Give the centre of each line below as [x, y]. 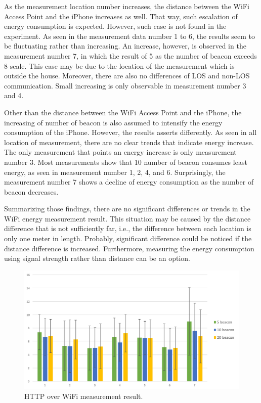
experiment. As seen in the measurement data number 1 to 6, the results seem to [129, 36]
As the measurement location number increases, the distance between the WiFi [127, 6]
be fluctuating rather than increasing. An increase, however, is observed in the [125, 46]
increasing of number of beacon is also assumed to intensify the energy [113, 122]
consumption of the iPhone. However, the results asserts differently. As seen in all [130, 132]
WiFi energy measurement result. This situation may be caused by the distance [127, 218]
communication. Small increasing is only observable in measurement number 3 [125, 85]
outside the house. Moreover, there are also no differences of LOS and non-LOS [127, 76]
